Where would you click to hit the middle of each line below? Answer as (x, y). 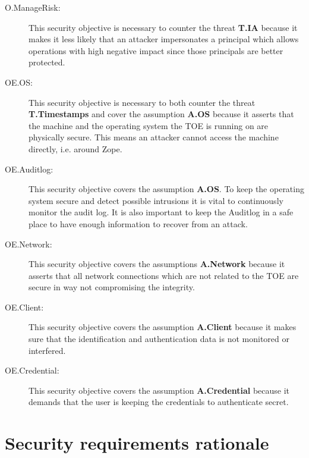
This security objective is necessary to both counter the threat (142, 102)
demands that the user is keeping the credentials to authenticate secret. (159, 402)
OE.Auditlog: (29, 169)
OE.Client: (24, 307)
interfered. (47, 350)
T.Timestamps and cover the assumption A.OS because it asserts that (161, 114)
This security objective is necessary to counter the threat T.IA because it (163, 27)
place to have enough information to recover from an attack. (138, 223)
